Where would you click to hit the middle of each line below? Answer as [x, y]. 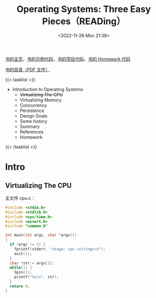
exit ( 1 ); [23, 253]
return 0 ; [20, 286]
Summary [30, 126]
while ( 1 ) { [21, 268]
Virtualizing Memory [41, 100]
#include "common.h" [27, 226]
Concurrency [33, 105]
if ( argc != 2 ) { [28, 244]
